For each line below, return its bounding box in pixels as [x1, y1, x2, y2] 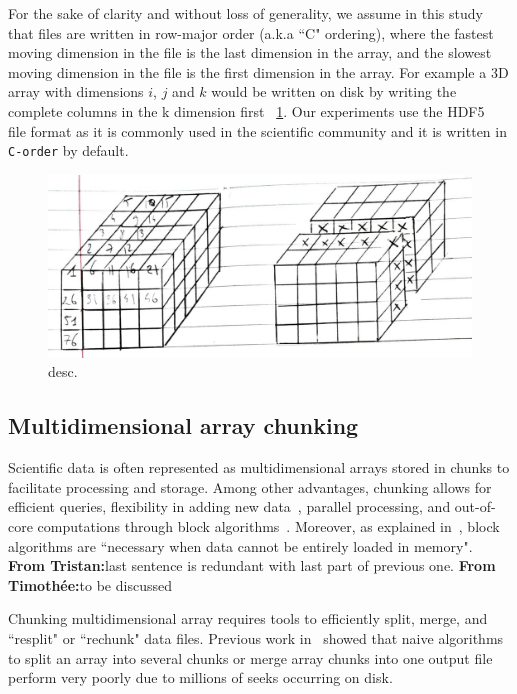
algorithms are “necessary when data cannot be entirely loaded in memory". [8, 535, 473, 556]
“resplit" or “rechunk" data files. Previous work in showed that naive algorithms [8, 627, 504, 648]
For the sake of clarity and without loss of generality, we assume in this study [8, 3, 483, 23]
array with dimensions [8, 81, 144, 102]
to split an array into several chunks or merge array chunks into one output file [8, 647, 493, 668]
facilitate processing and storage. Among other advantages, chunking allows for [8, 476, 492, 497]
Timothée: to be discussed [8, 574, 172, 595]
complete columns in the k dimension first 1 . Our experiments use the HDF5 [8, 100, 485, 121]
